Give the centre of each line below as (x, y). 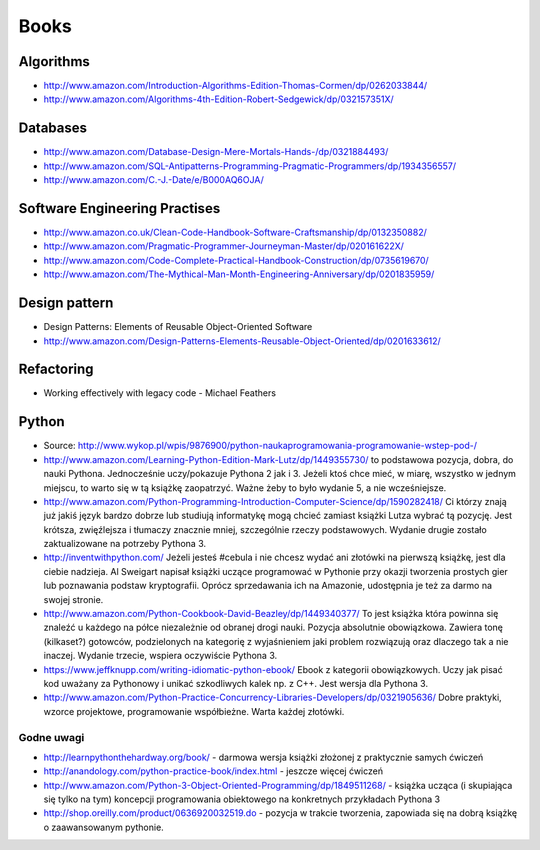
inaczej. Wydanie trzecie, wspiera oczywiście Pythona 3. (160, 656)
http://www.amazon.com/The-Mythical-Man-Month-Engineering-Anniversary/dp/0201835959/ (239, 274)
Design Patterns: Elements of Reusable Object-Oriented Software (178, 327)
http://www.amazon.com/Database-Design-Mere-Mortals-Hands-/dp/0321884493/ (216, 152)
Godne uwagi (51, 737)
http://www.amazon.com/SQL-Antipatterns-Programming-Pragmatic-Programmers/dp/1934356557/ (250, 166)
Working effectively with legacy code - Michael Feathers (160, 393)
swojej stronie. (73, 599)
